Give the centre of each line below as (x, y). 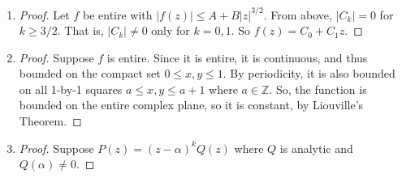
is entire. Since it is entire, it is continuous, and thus (237, 57)
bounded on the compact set (90, 73)
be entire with (117, 14)
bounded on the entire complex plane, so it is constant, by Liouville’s (191, 105)
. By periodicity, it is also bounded (309, 73)
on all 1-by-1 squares (71, 89)
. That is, (80, 30)
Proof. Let (44, 14)
